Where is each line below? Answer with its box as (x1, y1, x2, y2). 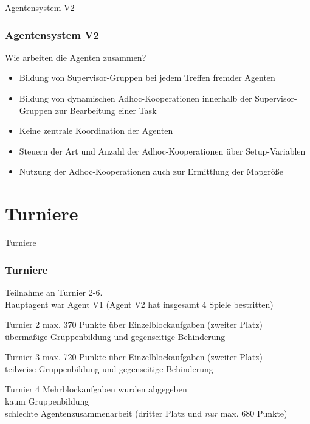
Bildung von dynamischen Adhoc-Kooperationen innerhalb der (19, 92, 252, 104)
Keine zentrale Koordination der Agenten (19, 124, 173, 137)
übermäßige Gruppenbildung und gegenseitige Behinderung (5, 330, 226, 342)
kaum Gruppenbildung (5, 395, 89, 408)
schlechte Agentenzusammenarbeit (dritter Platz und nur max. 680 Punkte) (5, 406, 288, 419)
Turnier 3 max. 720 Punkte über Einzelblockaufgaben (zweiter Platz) (5, 350, 263, 363)
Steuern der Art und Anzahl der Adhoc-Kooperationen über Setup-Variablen (19, 144, 306, 157)
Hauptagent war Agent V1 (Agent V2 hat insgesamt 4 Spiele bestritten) (5, 297, 274, 310)
